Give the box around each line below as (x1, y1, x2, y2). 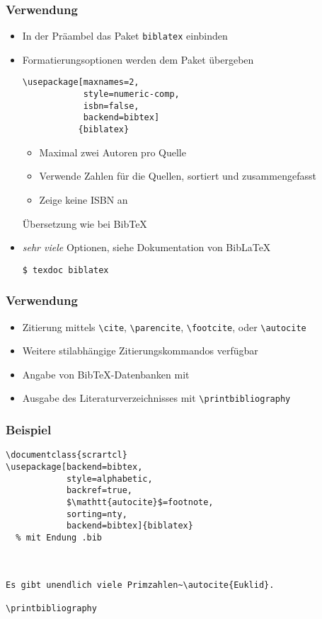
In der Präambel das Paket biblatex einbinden (22, 28, 228, 43)
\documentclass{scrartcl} (6, 450, 127, 461)
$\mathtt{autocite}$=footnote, (66, 497, 214, 507)
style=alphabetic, (66, 473, 153, 484)
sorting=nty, (66, 509, 127, 519)
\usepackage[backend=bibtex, (6, 461, 143, 472)
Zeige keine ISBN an (39, 192, 128, 207)
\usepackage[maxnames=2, (22, 77, 139, 88)
